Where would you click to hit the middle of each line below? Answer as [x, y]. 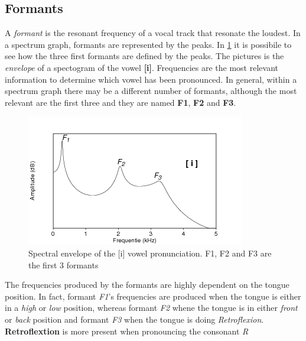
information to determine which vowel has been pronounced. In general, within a [151, 79]
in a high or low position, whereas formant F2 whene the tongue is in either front [151, 308]
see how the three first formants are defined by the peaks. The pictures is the [144, 56]
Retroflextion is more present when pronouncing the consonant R [127, 331]
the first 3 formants [64, 264]
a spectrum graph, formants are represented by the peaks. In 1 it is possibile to [148, 44]
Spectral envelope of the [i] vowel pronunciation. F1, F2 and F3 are [150, 253]
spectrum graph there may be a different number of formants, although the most [151, 91]
